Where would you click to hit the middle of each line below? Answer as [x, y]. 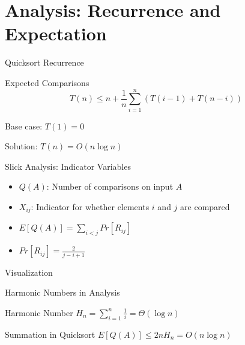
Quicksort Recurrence [44, 62]
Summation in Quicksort [50, 334]
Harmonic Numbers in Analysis [62, 292]
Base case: [24, 126]
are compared [205, 207]
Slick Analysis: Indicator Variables [68, 166]
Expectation [56, 33]
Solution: [21, 146]
